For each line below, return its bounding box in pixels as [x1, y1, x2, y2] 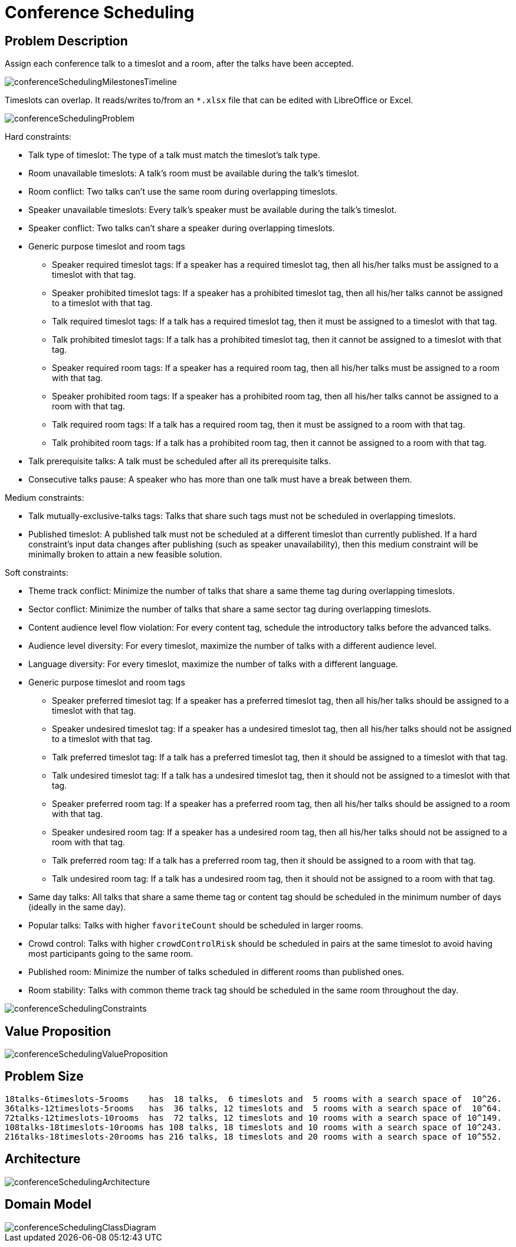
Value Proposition [5, 1023, 111, 1039]
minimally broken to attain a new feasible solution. [28, 549, 222, 560]
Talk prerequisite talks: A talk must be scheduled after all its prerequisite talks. [28, 456, 331, 467]
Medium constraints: [5, 493, 84, 503]
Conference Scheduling [5, 2, 195, 22]
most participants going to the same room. [28, 949, 193, 959]
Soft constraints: [5, 567, 68, 578]
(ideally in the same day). [28, 902, 126, 913]
